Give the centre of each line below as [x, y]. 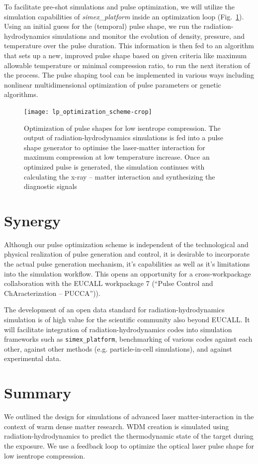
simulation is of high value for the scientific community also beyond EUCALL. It [127, 320]
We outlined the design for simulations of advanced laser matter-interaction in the [129, 417]
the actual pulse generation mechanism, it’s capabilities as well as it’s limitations [127, 264]
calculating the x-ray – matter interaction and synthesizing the [120, 176]
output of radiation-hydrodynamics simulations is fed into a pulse [124, 138]
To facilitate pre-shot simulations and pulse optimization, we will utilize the [119, 6]
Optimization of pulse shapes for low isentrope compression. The [122, 128]
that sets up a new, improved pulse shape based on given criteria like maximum [126, 55]
